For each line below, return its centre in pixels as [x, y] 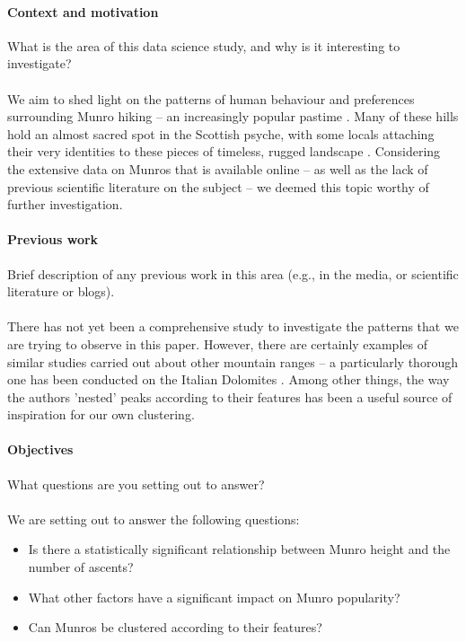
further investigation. [65, 204]
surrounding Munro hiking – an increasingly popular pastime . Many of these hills [233, 116]
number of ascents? [81, 567]
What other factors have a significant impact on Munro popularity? [214, 597]
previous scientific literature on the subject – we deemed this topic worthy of [218, 186]
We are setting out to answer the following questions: [154, 519]
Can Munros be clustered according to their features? [175, 627]
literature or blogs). [61, 291]
